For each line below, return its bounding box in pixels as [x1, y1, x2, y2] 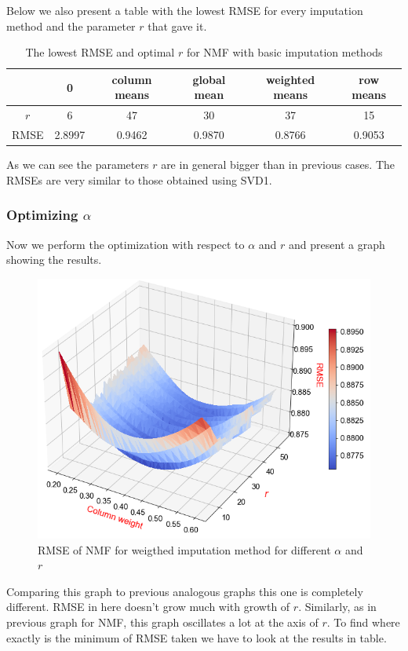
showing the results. [6, 251, 102, 268]
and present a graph [289, 236, 385, 252]
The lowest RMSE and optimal [25, 44, 175, 60]
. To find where [326, 614, 400, 631]
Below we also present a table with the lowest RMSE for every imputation [6, 2, 363, 18]
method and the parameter [6, 17, 136, 34]
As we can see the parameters [6, 156, 149, 173]
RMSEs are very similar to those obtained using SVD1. [6, 171, 272, 188]
